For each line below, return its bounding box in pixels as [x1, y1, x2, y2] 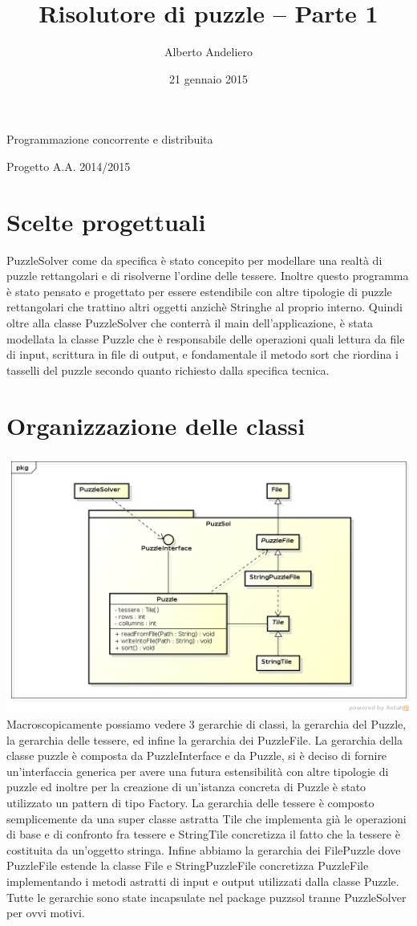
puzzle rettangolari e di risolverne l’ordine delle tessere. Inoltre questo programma [6, 267, 409, 284]
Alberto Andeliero [164, 43, 253, 60]
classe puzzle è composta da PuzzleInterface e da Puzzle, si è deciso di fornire [6, 747, 387, 764]
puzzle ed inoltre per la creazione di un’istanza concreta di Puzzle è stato [6, 778, 366, 795]
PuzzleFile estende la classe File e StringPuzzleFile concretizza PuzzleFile [6, 857, 369, 874]
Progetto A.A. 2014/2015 [6, 157, 131, 174]
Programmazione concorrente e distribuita [6, 131, 213, 148]
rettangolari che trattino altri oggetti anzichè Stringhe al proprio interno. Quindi [6, 299, 403, 315]
